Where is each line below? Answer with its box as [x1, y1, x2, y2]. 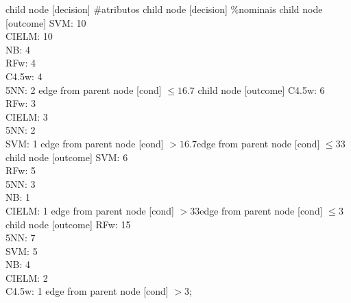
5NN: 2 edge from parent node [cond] [5, 82, 162, 97]
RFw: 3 [5, 96, 36, 110]
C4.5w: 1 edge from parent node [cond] [5, 284, 169, 298]
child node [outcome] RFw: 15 [5, 217, 131, 231]
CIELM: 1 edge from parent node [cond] [5, 203, 174, 217]
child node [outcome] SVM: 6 [5, 149, 128, 164]
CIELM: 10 [5, 29, 53, 43]
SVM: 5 [5, 243, 38, 258]
